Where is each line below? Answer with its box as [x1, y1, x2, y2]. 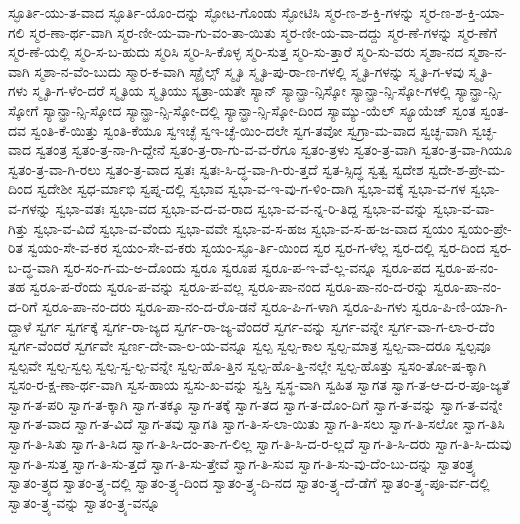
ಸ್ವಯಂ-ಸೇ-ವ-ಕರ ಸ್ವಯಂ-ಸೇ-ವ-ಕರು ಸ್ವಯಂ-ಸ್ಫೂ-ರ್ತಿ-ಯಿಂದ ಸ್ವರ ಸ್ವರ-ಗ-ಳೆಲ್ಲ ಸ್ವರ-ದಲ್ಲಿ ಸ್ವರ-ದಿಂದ [27, 237, 486, 258]
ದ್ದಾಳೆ [8, 315, 32, 336]
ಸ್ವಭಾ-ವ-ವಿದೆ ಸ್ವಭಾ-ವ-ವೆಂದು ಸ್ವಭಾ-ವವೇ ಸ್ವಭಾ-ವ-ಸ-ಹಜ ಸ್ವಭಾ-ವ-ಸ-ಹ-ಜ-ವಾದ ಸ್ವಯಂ [33, 217, 454, 238]
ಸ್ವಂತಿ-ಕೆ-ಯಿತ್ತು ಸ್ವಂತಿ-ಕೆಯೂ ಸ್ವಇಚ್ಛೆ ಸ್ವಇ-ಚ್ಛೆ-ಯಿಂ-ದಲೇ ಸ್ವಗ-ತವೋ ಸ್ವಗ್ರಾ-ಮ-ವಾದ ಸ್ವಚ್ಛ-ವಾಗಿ [30, 119, 468, 140]
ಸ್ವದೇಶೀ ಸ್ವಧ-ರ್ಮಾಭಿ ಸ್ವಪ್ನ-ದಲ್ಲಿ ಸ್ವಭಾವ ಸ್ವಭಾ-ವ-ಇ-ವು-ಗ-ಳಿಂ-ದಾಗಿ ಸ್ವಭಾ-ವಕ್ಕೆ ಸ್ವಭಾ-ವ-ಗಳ [36, 178, 466, 199]
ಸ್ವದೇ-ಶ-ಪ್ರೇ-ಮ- [428, 158, 506, 179]
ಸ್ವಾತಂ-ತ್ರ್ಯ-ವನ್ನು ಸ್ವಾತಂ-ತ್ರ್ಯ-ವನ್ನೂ [8, 491, 160, 512]
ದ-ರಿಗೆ [8, 295, 38, 316]
